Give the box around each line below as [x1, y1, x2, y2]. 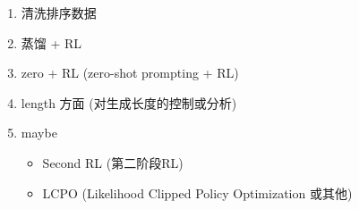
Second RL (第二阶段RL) [42, 153, 184, 171]
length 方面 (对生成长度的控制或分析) [21, 93, 237, 112]
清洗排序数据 [21, 4, 97, 21]
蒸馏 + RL [21, 33, 82, 52]
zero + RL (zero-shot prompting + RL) [21, 63, 239, 82]
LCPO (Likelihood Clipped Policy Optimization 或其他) [42, 183, 353, 202]
